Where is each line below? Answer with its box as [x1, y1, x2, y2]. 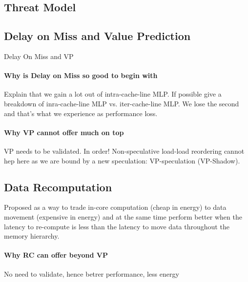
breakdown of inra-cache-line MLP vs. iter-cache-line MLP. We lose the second [4, 98, 239, 108]
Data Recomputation [4, 179, 112, 194]
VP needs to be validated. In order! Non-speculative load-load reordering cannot [4, 145, 245, 156]
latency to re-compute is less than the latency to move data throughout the [4, 221, 229, 231]
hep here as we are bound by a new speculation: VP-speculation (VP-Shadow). [4, 155, 240, 165]
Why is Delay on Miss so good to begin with [4, 70, 158, 81]
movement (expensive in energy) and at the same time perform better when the [4, 211, 242, 222]
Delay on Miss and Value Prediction [4, 28, 191, 43]
